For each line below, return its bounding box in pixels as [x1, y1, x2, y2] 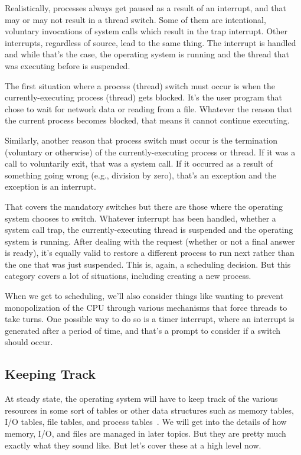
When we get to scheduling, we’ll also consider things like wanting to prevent [5, 290, 284, 302]
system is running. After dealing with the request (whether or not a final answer [5, 235, 295, 247]
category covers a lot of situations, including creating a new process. [5, 269, 251, 282]
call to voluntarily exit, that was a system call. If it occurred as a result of [5, 157, 273, 170]
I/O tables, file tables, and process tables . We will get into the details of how [5, 415, 287, 428]
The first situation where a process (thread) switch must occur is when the [5, 79, 276, 92]
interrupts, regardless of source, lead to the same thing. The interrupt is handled [5, 36, 296, 48]
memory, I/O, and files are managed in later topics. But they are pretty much [5, 427, 286, 440]
